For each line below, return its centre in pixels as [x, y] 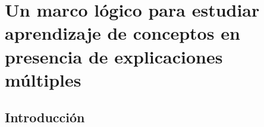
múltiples [43, 79]
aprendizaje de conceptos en [122, 33]
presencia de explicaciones [114, 56]
